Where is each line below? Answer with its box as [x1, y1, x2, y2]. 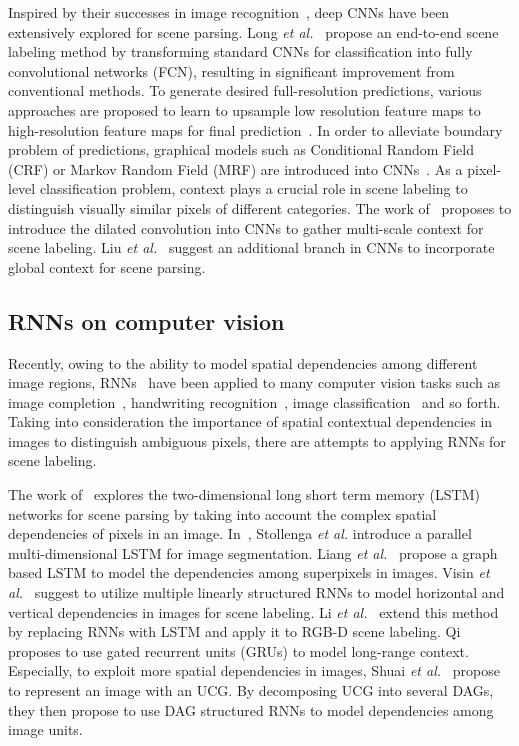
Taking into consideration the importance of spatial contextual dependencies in [8, 411, 493, 432]
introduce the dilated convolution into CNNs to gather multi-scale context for [8, 217, 484, 238]
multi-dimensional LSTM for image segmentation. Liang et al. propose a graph [8, 542, 498, 563]
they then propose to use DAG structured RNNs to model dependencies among [8, 699, 494, 720]
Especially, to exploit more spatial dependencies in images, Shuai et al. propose [8, 660, 500, 681]
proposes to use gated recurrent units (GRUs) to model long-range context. [8, 640, 469, 661]
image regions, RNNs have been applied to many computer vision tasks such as [8, 372, 500, 393]
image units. [8, 719, 83, 740]
